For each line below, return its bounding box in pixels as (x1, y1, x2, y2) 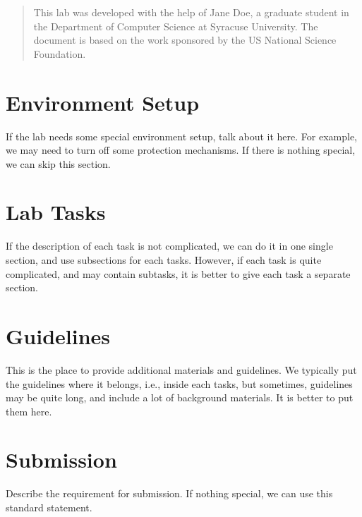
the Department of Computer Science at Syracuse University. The (33, 18, 318, 33)
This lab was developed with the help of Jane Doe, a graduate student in (33, 5, 349, 19)
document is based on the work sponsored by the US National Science (33, 32, 337, 47)
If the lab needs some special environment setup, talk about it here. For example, (6, 128, 357, 143)
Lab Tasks (6, 197, 106, 226)
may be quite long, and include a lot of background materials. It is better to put (6, 390, 354, 405)
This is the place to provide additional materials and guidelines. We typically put (6, 362, 357, 377)
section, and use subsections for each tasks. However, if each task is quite (6, 253, 322, 267)
